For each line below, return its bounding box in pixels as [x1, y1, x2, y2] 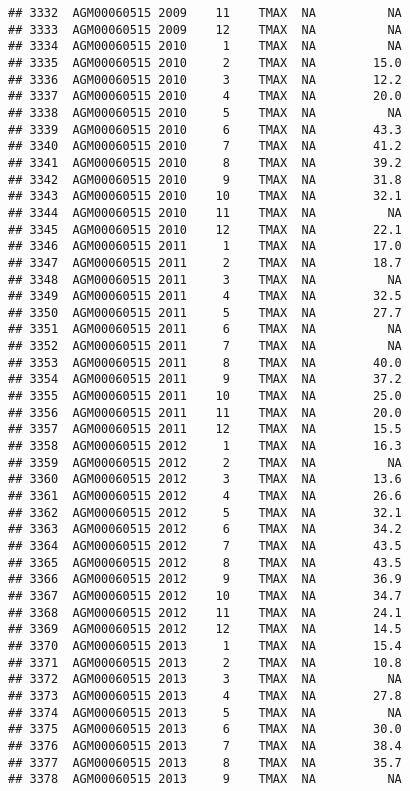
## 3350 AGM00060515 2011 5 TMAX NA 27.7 [8, 305, 402, 320]
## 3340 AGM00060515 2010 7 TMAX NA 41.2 [8, 139, 402, 154]
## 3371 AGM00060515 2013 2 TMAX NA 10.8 [8, 655, 402, 670]
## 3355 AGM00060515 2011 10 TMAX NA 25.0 [8, 389, 402, 404]
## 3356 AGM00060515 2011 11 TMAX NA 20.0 [8, 405, 402, 420]
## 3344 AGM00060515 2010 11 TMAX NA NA [8, 205, 402, 220]
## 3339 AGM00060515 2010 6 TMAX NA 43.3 [8, 122, 402, 137]
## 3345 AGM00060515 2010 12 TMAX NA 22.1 [8, 222, 402, 237]
